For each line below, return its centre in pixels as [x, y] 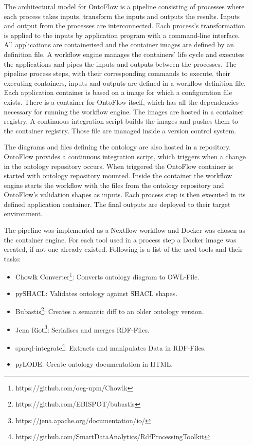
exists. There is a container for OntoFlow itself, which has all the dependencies [121, 102]
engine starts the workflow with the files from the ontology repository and [114, 185]
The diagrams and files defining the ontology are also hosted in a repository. [117, 147]
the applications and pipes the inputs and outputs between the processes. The [120, 64]
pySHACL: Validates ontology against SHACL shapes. [96, 293]
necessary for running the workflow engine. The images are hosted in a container [124, 111]
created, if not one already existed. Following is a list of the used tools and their [123, 249]
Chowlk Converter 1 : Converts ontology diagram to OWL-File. [107, 276]
